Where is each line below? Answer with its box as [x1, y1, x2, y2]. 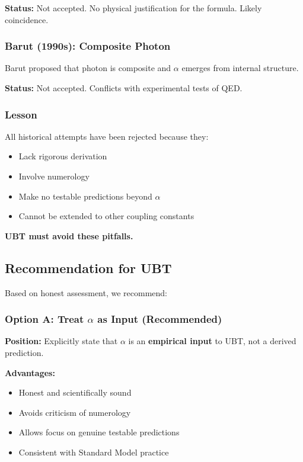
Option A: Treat [5, 312, 84, 326]
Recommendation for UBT [5, 258, 172, 277]
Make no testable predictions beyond [18, 190, 152, 202]
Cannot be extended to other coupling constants [18, 210, 194, 222]
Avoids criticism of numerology [18, 406, 131, 418]
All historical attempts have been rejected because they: [5, 130, 209, 142]
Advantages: [5, 366, 55, 378]
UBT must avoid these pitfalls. [5, 229, 133, 242]
